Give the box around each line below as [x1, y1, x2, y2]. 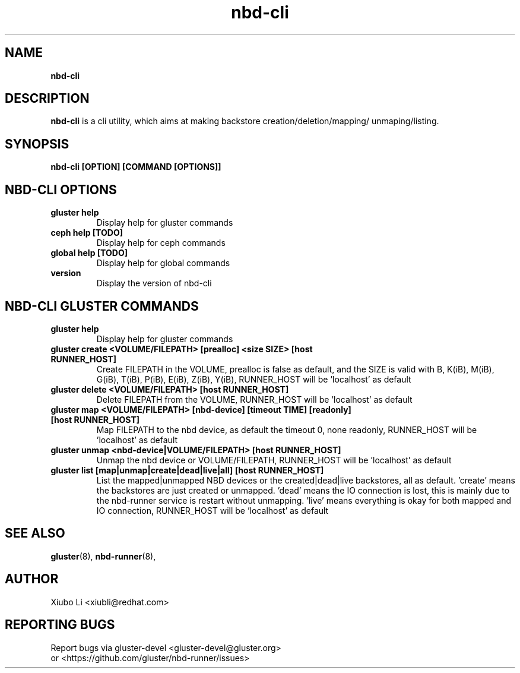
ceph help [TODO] [50, 228, 123, 238]
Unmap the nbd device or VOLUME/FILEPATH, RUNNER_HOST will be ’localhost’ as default [96, 454, 452, 465]
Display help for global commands [96, 258, 230, 268]
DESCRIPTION [5, 91, 90, 106]
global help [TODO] [50, 248, 128, 258]
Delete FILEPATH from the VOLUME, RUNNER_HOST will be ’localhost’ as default [96, 394, 413, 405]
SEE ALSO [5, 526, 65, 541]
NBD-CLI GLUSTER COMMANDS [5, 298, 199, 314]
